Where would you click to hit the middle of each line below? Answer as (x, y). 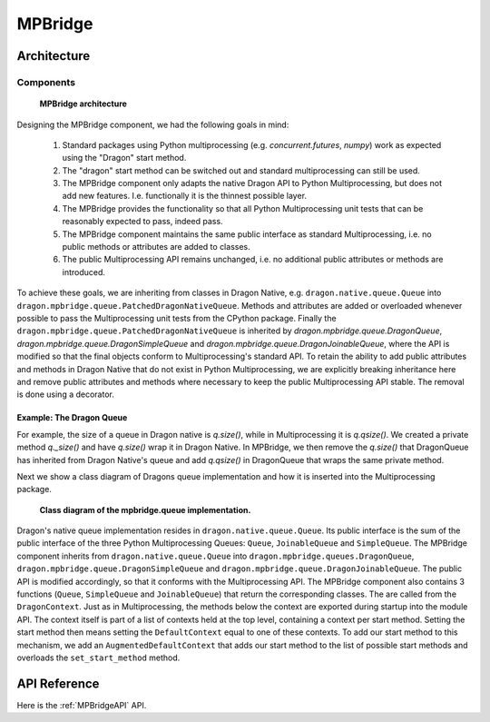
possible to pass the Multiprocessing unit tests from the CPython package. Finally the (176, 318)
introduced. (84, 272)
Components (46, 82)
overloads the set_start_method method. (98, 658)
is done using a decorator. (66, 394)
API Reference (58, 683)
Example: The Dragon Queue (72, 418)
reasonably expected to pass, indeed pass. (142, 222)
